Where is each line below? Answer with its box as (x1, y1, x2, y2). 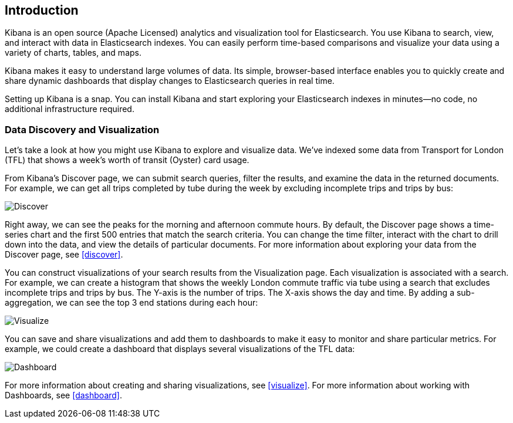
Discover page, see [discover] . (5, 249, 123, 260)
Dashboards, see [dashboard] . (5, 390, 123, 401)
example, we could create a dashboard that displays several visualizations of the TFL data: (5, 344, 355, 354)
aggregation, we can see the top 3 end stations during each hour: (5, 297, 258, 308)
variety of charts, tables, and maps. (5, 48, 141, 58)
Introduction (5, 3, 79, 18)
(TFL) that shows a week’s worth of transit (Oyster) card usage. (5, 155, 249, 165)
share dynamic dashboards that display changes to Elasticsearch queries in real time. (5, 76, 335, 86)
